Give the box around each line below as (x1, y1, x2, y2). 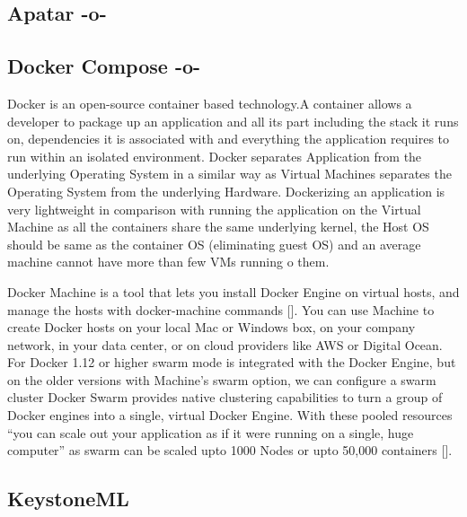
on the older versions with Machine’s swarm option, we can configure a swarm (7, 370, 436, 389)
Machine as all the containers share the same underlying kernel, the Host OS (7, 217, 429, 236)
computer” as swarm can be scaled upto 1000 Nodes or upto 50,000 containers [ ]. (7, 441, 453, 460)
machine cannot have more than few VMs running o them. (7, 252, 330, 271)
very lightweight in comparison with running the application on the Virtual (7, 199, 421, 218)
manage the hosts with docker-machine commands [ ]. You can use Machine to (7, 300, 435, 319)
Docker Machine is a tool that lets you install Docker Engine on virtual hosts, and (7, 282, 460, 301)
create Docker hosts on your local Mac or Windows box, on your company (7, 318, 416, 337)
